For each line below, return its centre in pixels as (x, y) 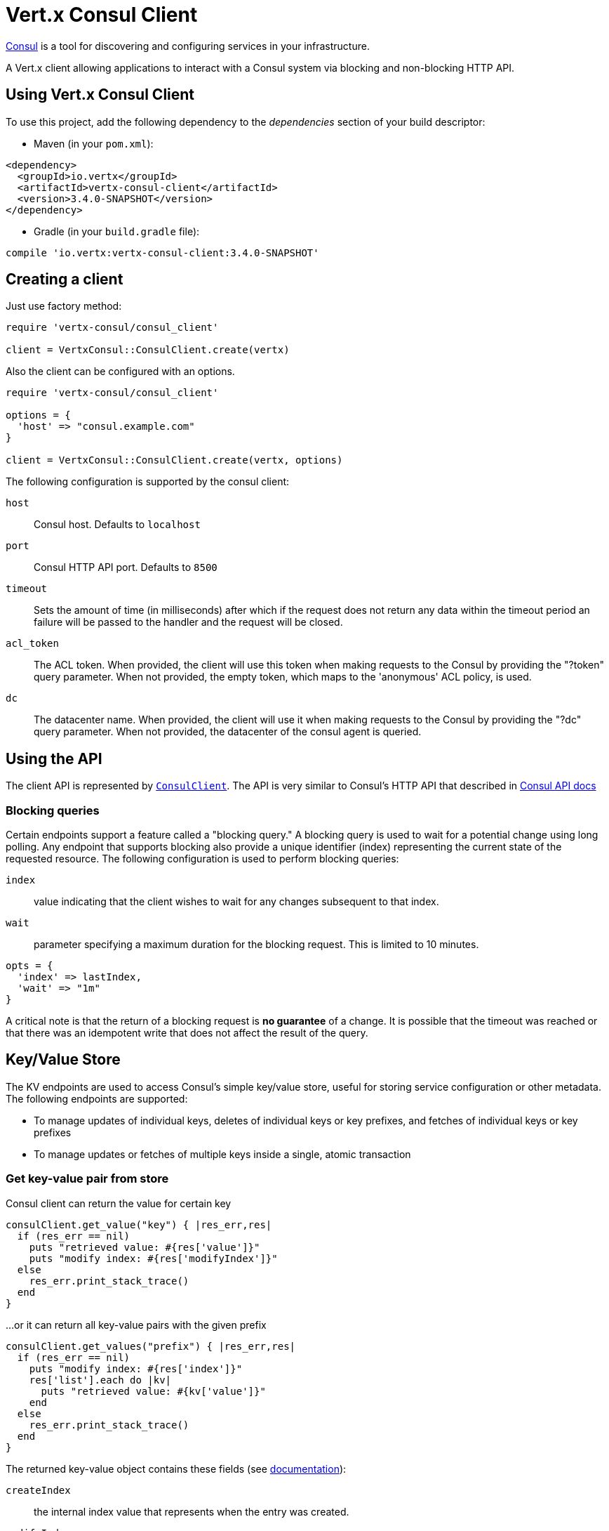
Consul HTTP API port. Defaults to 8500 (126, 567)
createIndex (38, 1490)
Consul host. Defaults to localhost (117, 525)
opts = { (29, 966)
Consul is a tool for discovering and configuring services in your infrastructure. (188, 46)
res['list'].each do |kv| (100, 1380)
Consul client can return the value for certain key (119, 1203)
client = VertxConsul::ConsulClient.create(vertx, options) (174, 460)
